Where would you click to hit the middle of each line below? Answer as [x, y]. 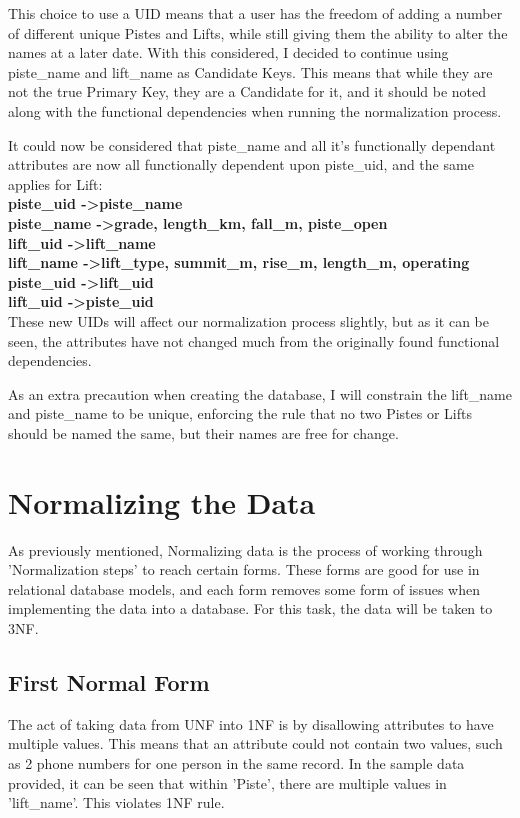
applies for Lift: [55, 183]
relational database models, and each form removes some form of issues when [244, 588]
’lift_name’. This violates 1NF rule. [116, 802]
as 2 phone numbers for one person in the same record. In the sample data [236, 762]
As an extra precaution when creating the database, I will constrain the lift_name [260, 393]
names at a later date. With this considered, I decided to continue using [228, 52]
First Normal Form [109, 681]
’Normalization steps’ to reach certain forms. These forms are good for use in [244, 569]
